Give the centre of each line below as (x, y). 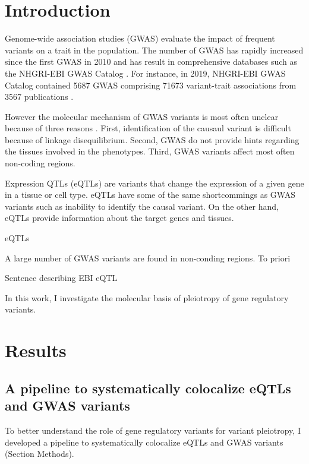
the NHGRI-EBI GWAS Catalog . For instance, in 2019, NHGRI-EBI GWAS (145, 73)
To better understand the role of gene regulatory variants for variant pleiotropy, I (153, 430)
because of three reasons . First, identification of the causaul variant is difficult (148, 128)
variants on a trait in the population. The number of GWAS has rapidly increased (154, 50)
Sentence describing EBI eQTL (61, 278)
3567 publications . (39, 97)
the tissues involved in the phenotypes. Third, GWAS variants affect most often (150, 151)
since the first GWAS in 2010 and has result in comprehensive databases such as (151, 61)
